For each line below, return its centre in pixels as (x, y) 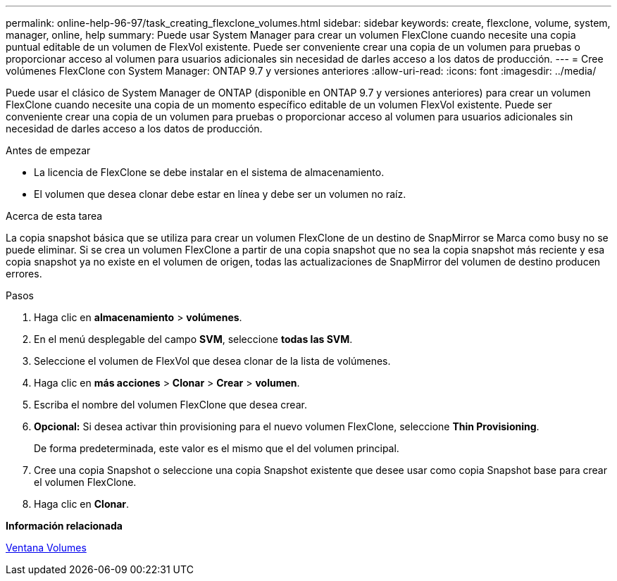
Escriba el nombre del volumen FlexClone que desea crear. (170, 405)
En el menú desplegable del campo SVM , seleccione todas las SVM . (193, 339)
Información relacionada (64, 526)
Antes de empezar (48, 150)
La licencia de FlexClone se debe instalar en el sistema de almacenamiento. (209, 172)
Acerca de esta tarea (54, 216)
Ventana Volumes (46, 548)
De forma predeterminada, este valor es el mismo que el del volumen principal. (217, 448)
